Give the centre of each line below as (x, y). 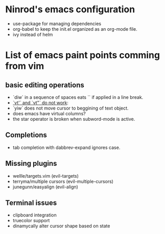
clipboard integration (35, 215)
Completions (26, 135)
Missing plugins (31, 164)
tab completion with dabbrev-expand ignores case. (66, 147)
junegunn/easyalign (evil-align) (45, 187)
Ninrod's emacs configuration (70, 9)
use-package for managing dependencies (57, 24)
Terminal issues (31, 203)
